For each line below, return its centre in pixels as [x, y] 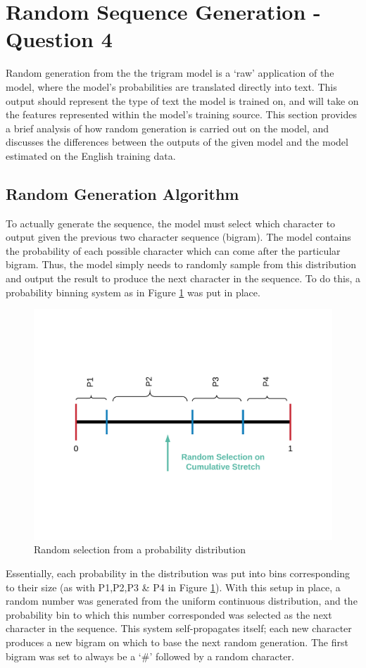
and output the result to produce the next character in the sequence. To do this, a [183, 278]
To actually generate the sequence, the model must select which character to [171, 223]
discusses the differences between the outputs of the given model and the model [177, 142]
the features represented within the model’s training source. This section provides [181, 114]
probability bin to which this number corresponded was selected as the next [169, 614]
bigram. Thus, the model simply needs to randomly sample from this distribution [181, 264]
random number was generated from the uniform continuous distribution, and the [182, 601]
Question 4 [59, 39]
